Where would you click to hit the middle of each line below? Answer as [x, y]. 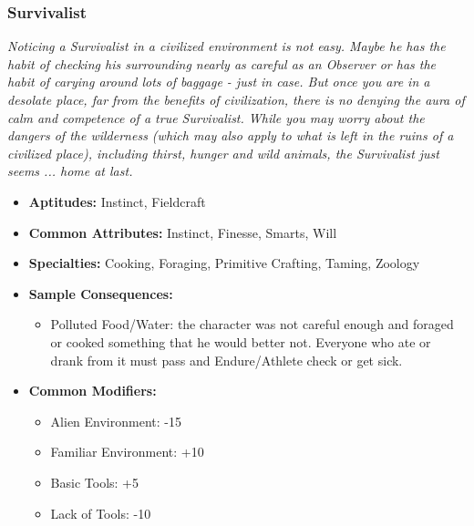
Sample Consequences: [101, 293]
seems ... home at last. [70, 171]
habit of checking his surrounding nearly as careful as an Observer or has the [222, 63]
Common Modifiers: [93, 391]
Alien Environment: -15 [116, 421]
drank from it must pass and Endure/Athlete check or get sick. [227, 360]
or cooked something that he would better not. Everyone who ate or [241, 341]
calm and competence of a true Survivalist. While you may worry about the [216, 117]
